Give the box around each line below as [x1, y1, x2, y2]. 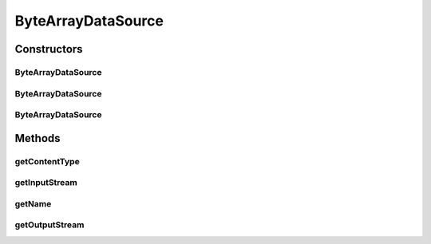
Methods [14, 132, 61, 145]
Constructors [14, 42, 83, 56]
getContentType [14, 155, 80, 167]
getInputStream [14, 177, 77, 188]
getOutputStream [14, 219, 85, 230]
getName [14, 198, 52, 209]
